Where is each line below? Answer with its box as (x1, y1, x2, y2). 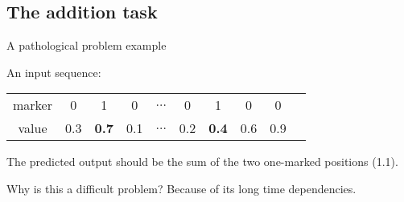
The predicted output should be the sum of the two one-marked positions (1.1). (6, 153, 398, 170)
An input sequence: (6, 63, 101, 80)
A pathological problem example (6, 37, 167, 54)
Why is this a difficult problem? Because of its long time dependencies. (6, 180, 357, 196)
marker (13, 95, 52, 115)
